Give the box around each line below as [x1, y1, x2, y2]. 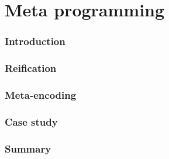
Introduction [5, 34, 65, 49]
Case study [5, 114, 58, 129]
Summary [5, 141, 51, 155]
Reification [5, 61, 57, 75]
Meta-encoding [5, 87, 77, 102]
